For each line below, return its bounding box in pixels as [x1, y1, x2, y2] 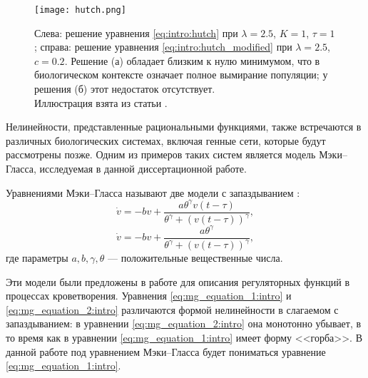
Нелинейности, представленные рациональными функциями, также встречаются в [6, 119, 362, 134]
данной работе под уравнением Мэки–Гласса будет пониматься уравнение [6, 344, 326, 359]
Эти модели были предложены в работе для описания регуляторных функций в [6, 274, 349, 289]
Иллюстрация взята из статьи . [34, 95, 168, 110]
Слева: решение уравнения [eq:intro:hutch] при [34, 25, 238, 40]
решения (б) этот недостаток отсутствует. [34, 81, 215, 96]
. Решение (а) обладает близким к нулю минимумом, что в [64, 53, 320, 68]
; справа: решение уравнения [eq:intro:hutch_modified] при [34, 39, 292, 54]
